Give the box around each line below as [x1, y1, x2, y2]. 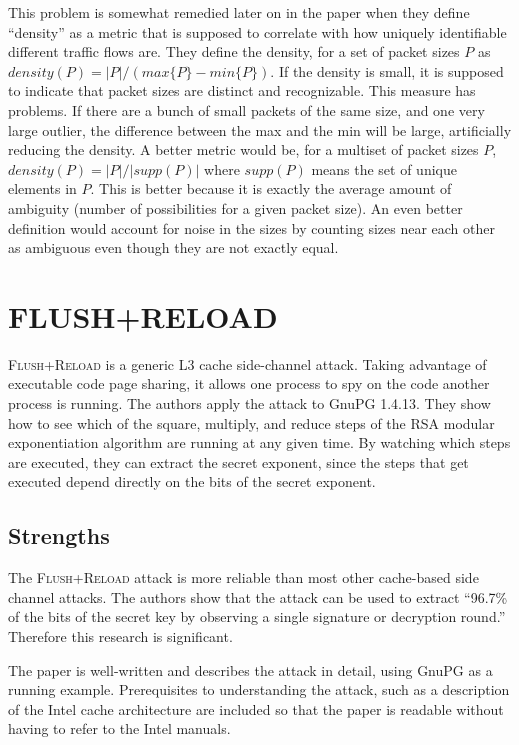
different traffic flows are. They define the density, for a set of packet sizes [8, 41, 460, 62]
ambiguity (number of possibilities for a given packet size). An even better [8, 197, 463, 218]
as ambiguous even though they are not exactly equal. [8, 237, 339, 258]
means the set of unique [311, 158, 457, 179]
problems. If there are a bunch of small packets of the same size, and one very [8, 99, 485, 120]
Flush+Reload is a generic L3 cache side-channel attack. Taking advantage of [8, 353, 487, 374]
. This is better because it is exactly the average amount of [90, 178, 452, 199]
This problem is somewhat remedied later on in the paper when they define [8, 2, 470, 22]
